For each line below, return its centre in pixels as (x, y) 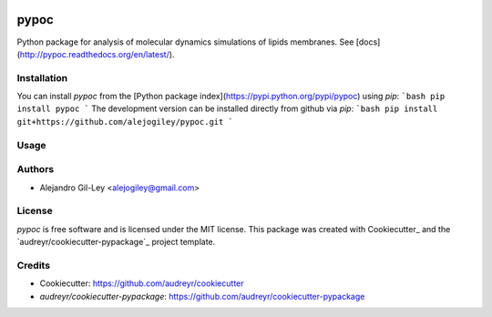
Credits (33, 265)
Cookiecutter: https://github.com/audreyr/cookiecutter (142, 283)
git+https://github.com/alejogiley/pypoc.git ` (125, 122)
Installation (42, 77)
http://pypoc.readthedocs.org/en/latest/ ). (97, 54)
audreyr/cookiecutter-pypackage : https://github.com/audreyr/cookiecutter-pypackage (202, 296)
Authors (36, 169)
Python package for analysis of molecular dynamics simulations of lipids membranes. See (185, 42)
